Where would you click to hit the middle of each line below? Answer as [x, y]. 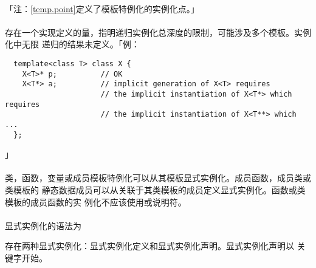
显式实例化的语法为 [43, 225]
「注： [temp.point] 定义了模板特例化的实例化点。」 [102, 8]
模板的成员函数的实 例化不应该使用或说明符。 [96, 201]
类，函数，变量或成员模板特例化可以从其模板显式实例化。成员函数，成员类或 [158, 178]
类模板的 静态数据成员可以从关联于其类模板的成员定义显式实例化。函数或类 [155, 190]
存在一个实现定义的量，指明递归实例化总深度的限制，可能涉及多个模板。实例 [158, 32]
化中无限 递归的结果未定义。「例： [72, 44]
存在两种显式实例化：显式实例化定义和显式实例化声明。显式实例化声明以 [149, 246]
